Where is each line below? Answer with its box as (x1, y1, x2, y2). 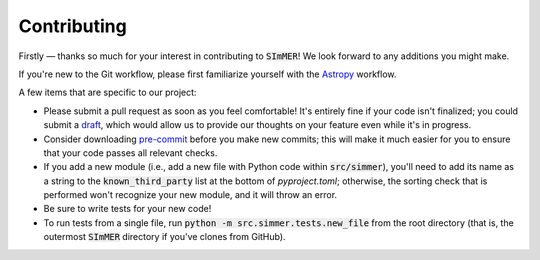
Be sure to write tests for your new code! (43, 203, 212, 215)
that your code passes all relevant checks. (43, 146, 218, 159)
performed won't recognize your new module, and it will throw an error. (43, 189, 338, 201)
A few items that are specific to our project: (18, 86, 197, 99)
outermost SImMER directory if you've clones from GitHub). (43, 231, 286, 243)
